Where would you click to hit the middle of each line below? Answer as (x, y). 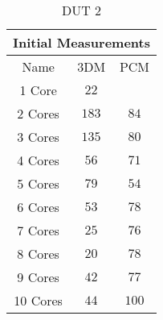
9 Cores (38, 277)
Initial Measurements (81, 42)
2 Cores (38, 113)
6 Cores (38, 207)
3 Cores (38, 137)
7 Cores (38, 230)
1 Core (38, 90)
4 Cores (38, 160)
